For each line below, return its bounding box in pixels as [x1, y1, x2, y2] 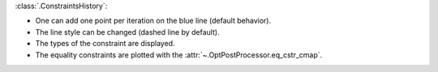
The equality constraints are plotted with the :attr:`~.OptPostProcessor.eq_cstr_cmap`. [35, 49, 323, 60]
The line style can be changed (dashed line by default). [35, 27, 220, 36]
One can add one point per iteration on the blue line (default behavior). [35, 16, 272, 26]
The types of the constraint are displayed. [35, 39, 175, 49]
